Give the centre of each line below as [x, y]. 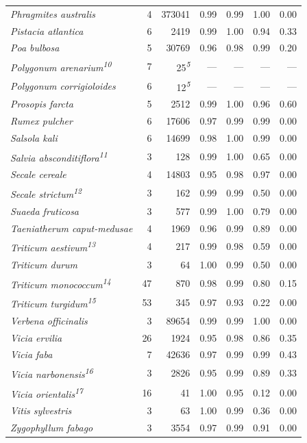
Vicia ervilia [36, 337]
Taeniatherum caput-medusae [72, 228]
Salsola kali [34, 137]
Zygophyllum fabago [52, 428]
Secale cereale [38, 174]
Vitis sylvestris [41, 410]
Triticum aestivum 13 [53, 246]
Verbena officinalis [49, 320]
